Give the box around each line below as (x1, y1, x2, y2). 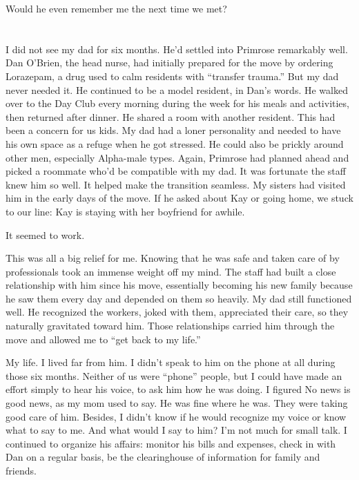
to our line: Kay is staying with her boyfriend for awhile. (6, 204, 245, 218)
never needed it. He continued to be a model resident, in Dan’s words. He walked (6, 82, 348, 97)
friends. (6, 463, 37, 477)
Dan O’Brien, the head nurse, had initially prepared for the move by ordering (6, 55, 333, 70)
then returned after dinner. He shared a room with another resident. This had (6, 109, 336, 124)
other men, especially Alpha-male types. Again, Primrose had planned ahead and (6, 150, 349, 164)
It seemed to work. (6, 227, 85, 242)
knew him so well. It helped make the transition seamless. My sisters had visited (6, 177, 346, 191)
